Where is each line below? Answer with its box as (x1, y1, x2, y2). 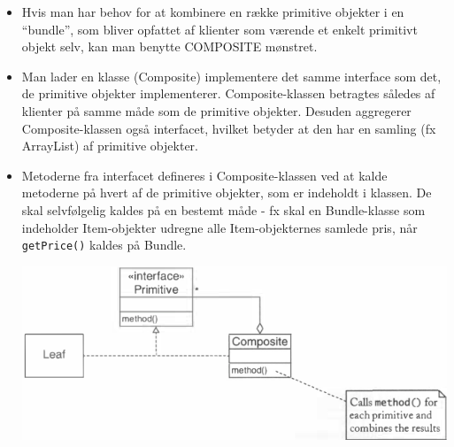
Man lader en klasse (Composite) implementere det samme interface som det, (21, 66, 442, 85)
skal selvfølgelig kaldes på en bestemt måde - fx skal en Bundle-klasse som (21, 200, 426, 219)
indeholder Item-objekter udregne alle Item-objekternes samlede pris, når (21, 218, 418, 236)
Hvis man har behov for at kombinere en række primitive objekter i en (21, 3, 404, 20)
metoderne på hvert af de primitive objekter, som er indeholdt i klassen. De (21, 183, 432, 202)
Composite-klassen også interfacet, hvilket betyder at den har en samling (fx (21, 119, 436, 137)
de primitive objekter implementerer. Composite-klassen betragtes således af (21, 84, 435, 103)
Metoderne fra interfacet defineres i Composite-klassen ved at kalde (21, 166, 388, 184)
